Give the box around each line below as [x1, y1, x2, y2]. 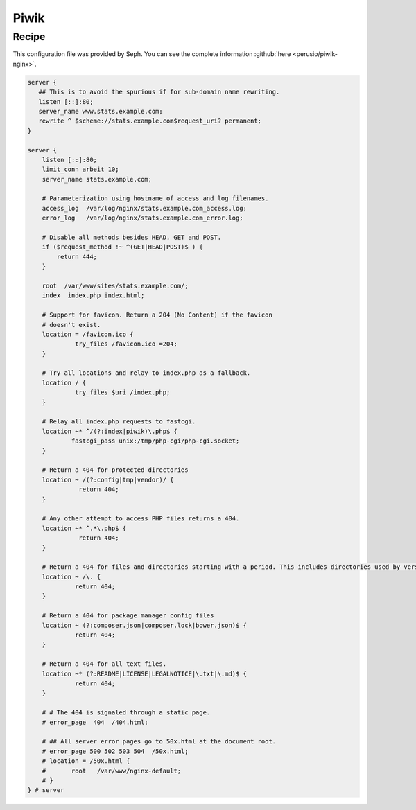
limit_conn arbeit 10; [42, 166, 119, 173]
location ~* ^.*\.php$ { [42, 524, 127, 532]
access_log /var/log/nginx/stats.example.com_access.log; [42, 204, 248, 212]
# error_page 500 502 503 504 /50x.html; [42, 747, 189, 755]
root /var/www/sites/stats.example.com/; [42, 281, 189, 290]
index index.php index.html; [42, 292, 145, 299]
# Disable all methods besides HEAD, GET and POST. [42, 234, 222, 242]
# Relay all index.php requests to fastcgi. [42, 418, 196, 425]
